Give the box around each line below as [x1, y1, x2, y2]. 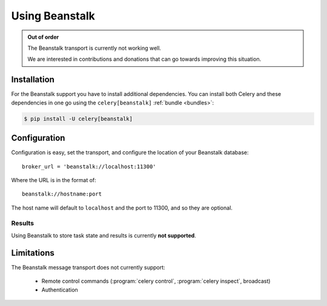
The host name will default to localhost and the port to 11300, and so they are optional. [11, 204, 233, 211]
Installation [11, 75, 54, 85]
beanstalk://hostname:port [22, 191, 102, 197]
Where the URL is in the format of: [11, 176, 96, 183]
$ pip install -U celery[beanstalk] [24, 115, 133, 122]
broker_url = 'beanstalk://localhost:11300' [22, 163, 157, 170]
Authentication [41, 286, 78, 293]
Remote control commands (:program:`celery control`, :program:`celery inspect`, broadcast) [41, 277, 271, 285]
